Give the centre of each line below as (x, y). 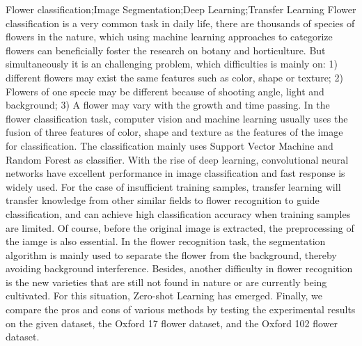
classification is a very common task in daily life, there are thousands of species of (180, 23)
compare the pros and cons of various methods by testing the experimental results (181, 309)
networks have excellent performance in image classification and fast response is (175, 173)
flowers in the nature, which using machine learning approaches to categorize (169, 37)
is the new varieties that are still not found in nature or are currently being (166, 282)
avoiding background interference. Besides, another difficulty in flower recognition (179, 268)
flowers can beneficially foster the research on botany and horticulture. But (166, 50)
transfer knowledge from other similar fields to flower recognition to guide (163, 200)
